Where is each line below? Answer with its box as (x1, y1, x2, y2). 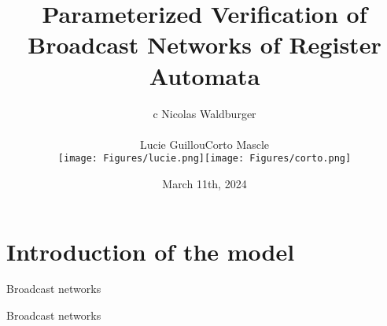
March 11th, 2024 (162, 175, 247, 191)
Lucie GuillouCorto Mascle (139, 135, 270, 152)
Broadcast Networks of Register (28, 28, 381, 61)
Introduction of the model (6, 235, 295, 267)
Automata (149, 59, 260, 91)
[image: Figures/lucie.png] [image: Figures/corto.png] (57, 153, 352, 165)
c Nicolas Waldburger (153, 105, 256, 121)
